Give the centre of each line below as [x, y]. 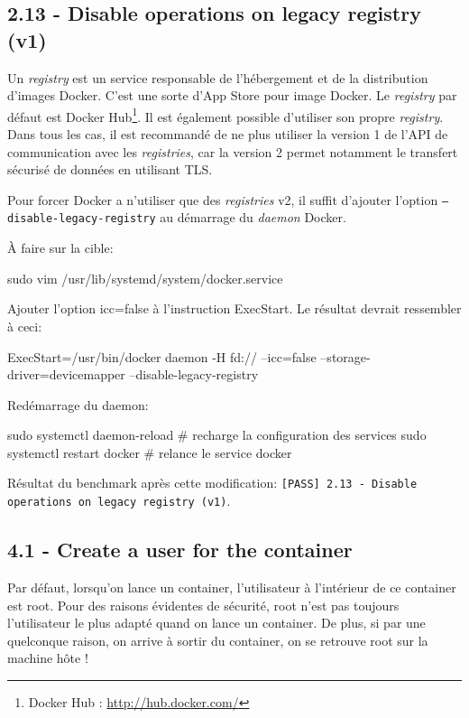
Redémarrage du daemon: [78, 404]
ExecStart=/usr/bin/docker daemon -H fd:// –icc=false [162, 356]
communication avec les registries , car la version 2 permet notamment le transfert [233, 151]
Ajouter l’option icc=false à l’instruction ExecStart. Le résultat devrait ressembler [234, 308]
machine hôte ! [48, 658]
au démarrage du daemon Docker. [253, 217]
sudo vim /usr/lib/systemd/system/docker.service [145, 278]
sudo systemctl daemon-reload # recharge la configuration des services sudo [217, 435]
